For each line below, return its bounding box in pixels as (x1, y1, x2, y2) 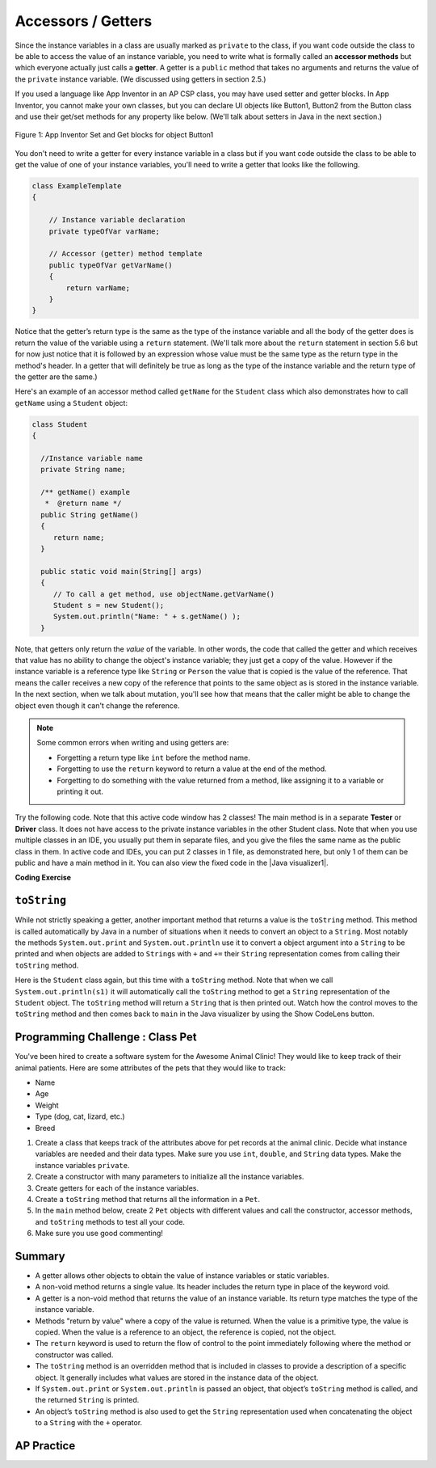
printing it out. (57, 787, 104, 796)
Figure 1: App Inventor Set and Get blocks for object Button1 (15, 130, 214, 140)
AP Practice (15, 1439, 76, 1453)
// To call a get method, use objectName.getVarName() (52, 589, 275, 598)
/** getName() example (40, 487, 131, 496)
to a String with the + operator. (35, 1418, 143, 1428)
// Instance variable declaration (48, 215, 186, 225)
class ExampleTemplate (31, 182, 122, 191)
